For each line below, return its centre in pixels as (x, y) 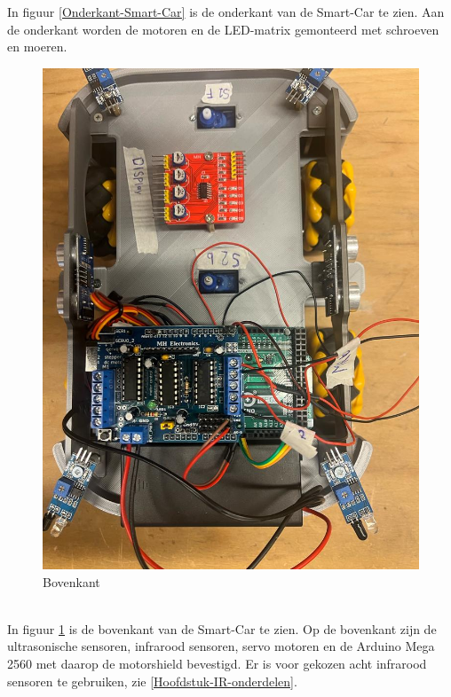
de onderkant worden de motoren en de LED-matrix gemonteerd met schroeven (223, 29)
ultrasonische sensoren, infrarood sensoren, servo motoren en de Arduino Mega (221, 646)
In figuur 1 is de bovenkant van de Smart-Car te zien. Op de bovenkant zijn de (222, 628)
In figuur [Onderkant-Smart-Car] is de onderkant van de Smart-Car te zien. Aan (226, 12)
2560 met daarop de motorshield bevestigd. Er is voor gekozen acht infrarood (217, 664)
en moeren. (37, 47)
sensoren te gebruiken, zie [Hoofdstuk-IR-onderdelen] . (152, 681)
